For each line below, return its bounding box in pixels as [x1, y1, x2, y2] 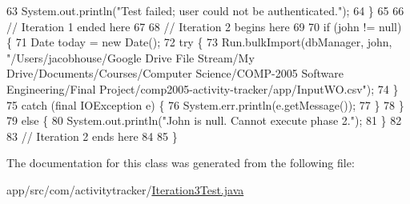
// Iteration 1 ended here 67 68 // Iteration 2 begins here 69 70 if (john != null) [6, 18, 402, 34]
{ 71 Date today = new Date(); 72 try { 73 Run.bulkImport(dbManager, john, [6, 34, 392, 50]
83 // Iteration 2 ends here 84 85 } [6, 127, 178, 144]
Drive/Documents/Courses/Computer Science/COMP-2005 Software [6, 65, 344, 82]
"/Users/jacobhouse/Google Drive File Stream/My [6, 49, 255, 66]
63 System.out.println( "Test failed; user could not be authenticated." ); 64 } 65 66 [6, 2, 404, 18]
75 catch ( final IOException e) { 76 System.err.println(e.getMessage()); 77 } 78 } [6, 96, 404, 113]
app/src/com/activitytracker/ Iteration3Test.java [6, 181, 244, 198]
